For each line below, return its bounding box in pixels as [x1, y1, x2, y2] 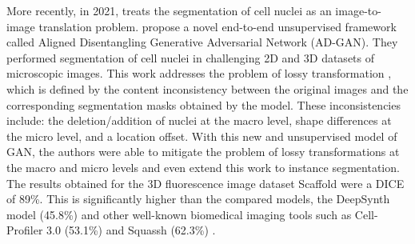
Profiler [6, 222, 43, 238]
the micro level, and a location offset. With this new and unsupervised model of [6, 127, 397, 144]
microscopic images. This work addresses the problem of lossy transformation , [6, 65, 392, 82]
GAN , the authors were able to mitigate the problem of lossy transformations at [6, 143, 400, 160]
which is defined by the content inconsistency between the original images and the [6, 80, 409, 97]
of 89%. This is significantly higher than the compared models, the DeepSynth [6, 190, 390, 207]
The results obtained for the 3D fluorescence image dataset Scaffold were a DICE [6, 174, 405, 191]
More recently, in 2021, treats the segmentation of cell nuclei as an [6, 2, 332, 18]
